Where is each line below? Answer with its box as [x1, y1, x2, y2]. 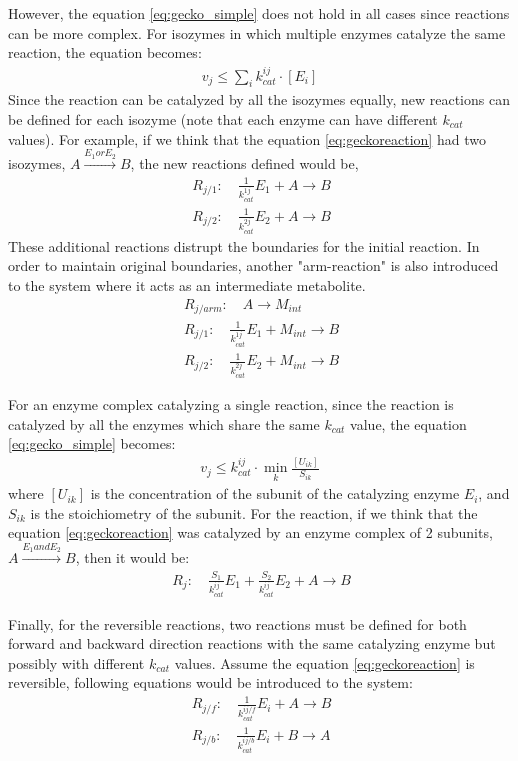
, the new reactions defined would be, [130, 153, 359, 174]
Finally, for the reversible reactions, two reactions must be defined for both [8, 613, 467, 634]
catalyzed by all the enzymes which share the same [8, 413, 320, 434]
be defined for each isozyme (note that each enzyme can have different [8, 109, 438, 130]
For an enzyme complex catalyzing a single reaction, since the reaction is [8, 393, 454, 414]
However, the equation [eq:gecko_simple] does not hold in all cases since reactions [8, 3, 510, 23]
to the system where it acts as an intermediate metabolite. [8, 275, 366, 296]
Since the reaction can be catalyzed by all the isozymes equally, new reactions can [8, 89, 510, 110]
